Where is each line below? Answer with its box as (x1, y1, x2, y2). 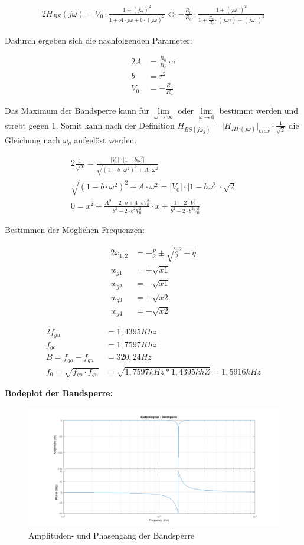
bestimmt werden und (219, 104, 299, 117)
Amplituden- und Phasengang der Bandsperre (28, 528, 195, 541)
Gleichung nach (5, 133, 60, 146)
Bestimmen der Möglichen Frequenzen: (5, 224, 145, 236)
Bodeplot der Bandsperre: (5, 387, 113, 399)
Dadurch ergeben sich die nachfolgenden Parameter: (5, 34, 192, 46)
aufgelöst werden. (74, 133, 137, 146)
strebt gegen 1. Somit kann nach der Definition (5, 119, 175, 131)
